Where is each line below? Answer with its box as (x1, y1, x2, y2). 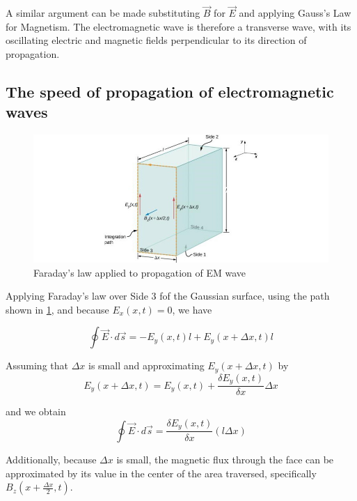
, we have (172, 302, 212, 316)
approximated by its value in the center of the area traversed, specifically (6, 465, 317, 480)
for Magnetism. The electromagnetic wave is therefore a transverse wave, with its (6, 19, 351, 33)
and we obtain (6, 404, 66, 419)
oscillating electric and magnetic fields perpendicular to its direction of (6, 33, 307, 47)
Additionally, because (6, 452, 97, 466)
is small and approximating (88, 358, 205, 373)
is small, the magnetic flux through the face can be (116, 452, 334, 466)
